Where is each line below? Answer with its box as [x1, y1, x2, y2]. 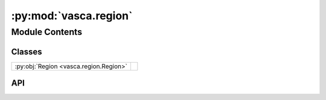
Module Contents [11, 27, 83, 37]
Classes [11, 46, 42, 57]
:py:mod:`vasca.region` [11, 9, 133, 22]
